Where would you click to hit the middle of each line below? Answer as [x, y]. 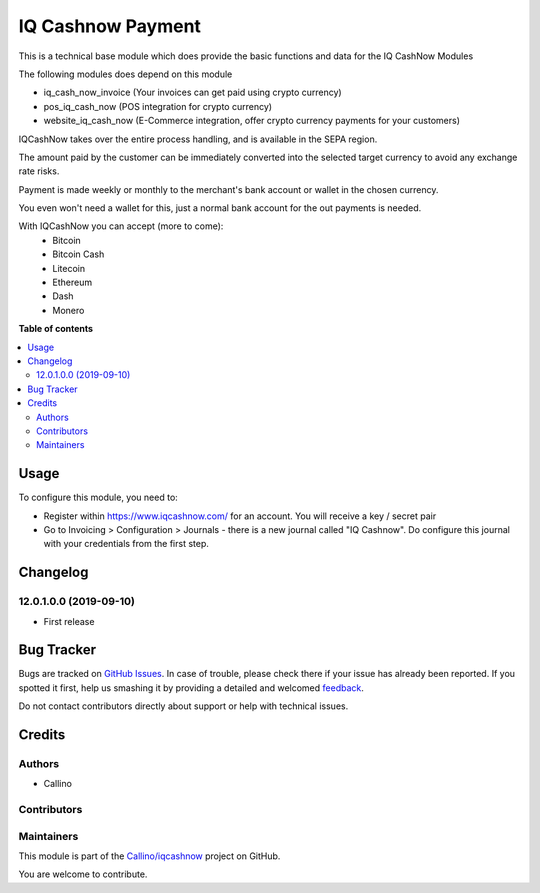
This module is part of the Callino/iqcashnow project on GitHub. [149, 856]
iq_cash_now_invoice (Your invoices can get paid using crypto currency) [192, 92]
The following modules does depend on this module [125, 74]
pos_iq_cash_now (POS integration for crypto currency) [158, 106]
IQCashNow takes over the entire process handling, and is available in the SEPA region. [198, 139]
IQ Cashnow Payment [110, 26]
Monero [68, 310]
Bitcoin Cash [78, 254]
